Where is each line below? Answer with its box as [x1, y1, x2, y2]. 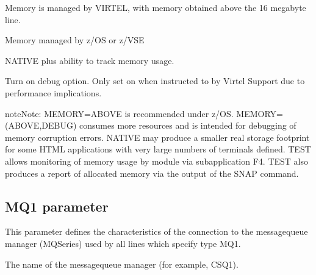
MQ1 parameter [5, 196, 109, 215]
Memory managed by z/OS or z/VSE [5, 34, 145, 46]
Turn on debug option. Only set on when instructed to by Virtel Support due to [5, 74, 305, 87]
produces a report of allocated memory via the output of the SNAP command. [5, 166, 299, 179]
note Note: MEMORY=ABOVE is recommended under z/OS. [5, 107, 234, 120]
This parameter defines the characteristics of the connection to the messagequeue [5, 225, 308, 238]
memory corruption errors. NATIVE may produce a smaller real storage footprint [5, 130, 310, 143]
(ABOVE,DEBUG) [5, 119, 77, 132]
